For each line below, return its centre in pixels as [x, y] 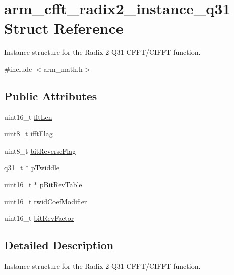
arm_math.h [63, 68]
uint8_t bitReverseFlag [40, 150]
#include [18, 68]
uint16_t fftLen [28, 117]
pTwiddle [45, 167]
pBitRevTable [61, 184]
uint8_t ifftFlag [28, 134]
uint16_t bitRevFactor [39, 218]
